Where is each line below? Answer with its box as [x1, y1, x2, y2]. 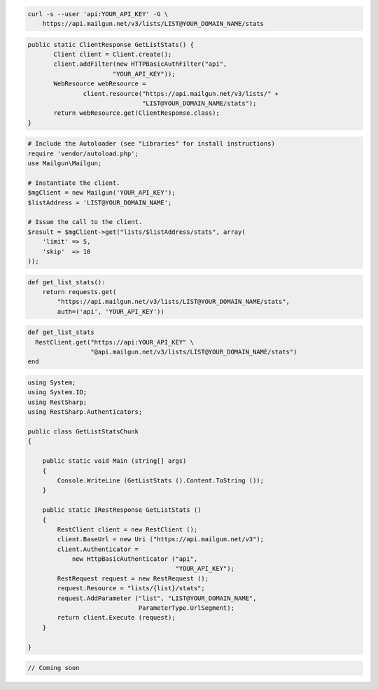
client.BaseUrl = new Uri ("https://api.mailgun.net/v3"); [57, 536, 265, 543]
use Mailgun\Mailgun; [27, 160, 102, 167]
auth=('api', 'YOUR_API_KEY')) [57, 307, 164, 315]
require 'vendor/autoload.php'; [27, 149, 139, 158]
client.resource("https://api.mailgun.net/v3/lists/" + [83, 90, 279, 97]
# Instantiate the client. [27, 179, 120, 187]
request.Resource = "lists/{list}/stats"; [57, 585, 206, 592]
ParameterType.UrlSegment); [138, 604, 234, 612]
